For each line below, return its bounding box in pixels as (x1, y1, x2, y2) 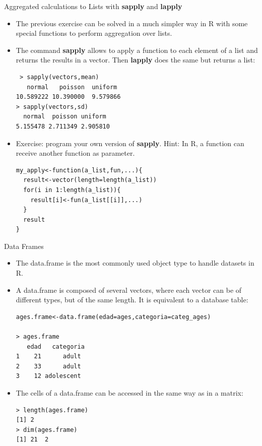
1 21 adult (16, 353, 81, 360)
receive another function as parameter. (16, 148, 135, 158)
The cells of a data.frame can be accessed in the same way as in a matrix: (16, 388, 243, 398)
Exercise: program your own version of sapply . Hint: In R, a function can (16, 138, 244, 148)
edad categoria (27, 343, 85, 350)
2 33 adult (16, 362, 81, 370)
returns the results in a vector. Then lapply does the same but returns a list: (16, 54, 255, 65)
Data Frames (4, 240, 44, 251)
